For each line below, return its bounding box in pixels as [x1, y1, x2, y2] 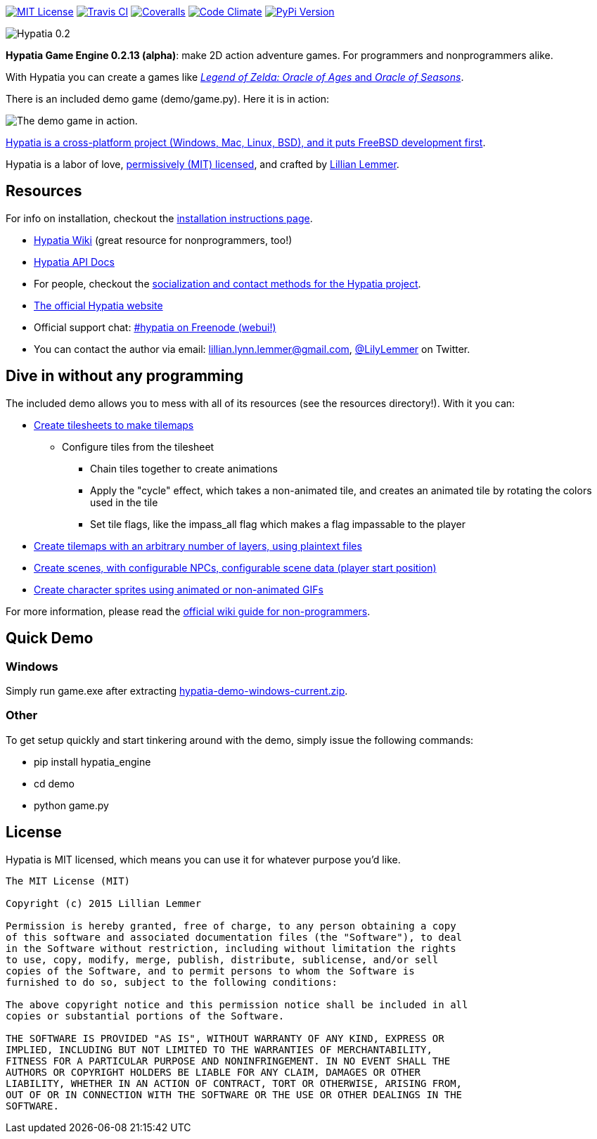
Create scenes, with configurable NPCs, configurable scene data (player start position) [34, 561, 437, 574]
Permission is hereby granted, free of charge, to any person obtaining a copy [6, 920, 456, 932]
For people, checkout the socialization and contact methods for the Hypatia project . [34, 277, 421, 290]
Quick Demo [6, 629, 94, 648]
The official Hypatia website [34, 299, 163, 311]
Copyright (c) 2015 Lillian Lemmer [6, 897, 202, 909]
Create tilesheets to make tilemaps [34, 418, 194, 431]
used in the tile [90, 496, 158, 508]
